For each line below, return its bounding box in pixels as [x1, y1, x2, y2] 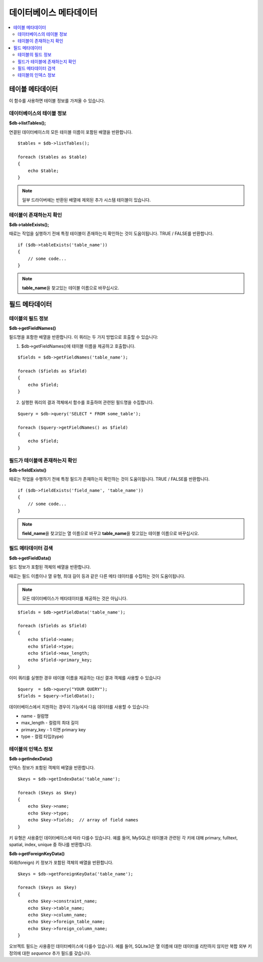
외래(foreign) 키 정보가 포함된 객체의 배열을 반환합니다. [9, 860, 114, 866]
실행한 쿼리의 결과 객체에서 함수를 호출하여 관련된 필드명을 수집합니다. [21, 400, 154, 406]
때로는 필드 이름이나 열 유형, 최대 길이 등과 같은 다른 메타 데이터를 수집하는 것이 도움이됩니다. [9, 573, 186, 579]
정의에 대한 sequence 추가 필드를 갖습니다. [9, 950, 91, 956]
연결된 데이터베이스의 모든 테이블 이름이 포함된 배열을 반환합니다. [9, 129, 133, 135]
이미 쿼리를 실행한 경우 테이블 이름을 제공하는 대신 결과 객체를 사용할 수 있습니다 [9, 675, 161, 681]
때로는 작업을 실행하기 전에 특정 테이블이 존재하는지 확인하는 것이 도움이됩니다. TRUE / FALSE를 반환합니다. [9, 231, 214, 236]
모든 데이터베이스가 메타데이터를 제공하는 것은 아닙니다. [22, 596, 128, 601]
